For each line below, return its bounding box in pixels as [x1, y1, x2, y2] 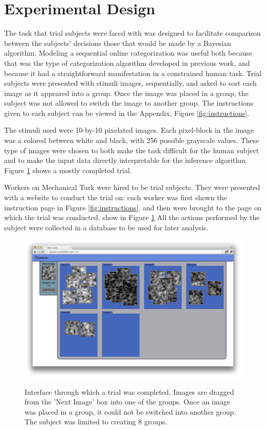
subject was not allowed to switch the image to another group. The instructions [4, 98, 254, 108]
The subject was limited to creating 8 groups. [25, 416, 167, 427]
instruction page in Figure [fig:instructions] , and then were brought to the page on [4, 202, 262, 212]
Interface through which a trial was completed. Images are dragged [25, 386, 234, 397]
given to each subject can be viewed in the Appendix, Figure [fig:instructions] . [4, 107, 249, 118]
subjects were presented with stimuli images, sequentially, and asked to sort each [4, 78, 257, 88]
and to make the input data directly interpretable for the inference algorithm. [4, 155, 248, 165]
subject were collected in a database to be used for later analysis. [4, 222, 208, 232]
